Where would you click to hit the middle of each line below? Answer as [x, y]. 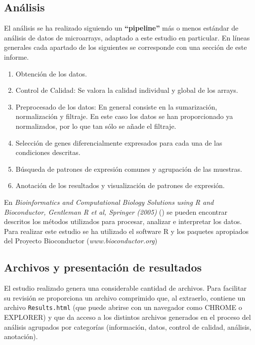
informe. [17, 57]
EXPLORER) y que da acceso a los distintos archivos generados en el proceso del [127, 317]
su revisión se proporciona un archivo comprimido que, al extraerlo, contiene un [125, 297]
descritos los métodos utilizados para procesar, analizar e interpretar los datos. [123, 221]
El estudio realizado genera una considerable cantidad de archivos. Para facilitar [125, 288]
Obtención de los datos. [51, 73]
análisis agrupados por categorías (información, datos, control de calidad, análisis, [128, 326]
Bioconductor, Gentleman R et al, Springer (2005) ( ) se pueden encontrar [116, 211]
